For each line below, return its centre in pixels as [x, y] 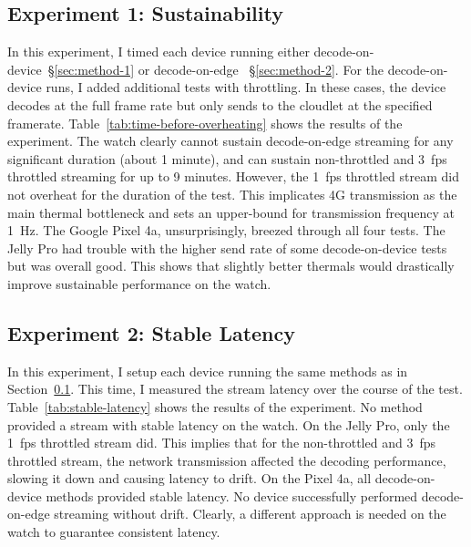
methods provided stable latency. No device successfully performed [232, 495]
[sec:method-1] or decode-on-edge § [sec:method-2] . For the [219, 69]
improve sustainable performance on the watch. [139, 283]
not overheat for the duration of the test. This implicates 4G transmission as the [232, 194]
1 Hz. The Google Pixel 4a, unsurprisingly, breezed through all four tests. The [226, 230]
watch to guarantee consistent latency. [114, 532]
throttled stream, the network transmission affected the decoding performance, [227, 460]
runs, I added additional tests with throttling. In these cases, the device [246, 87]
